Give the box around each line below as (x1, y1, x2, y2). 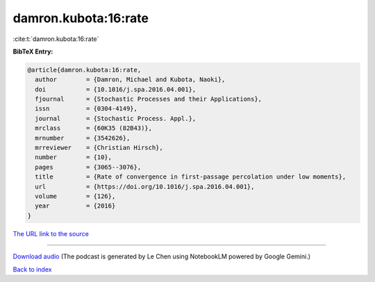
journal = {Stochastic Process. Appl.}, (35, 115, 197, 122)
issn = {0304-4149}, (35, 105, 138, 113)
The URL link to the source (12, 229, 90, 238)
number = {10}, (35, 154, 112, 161)
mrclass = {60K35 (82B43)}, (35, 124, 153, 132)
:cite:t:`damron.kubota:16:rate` (12, 35, 99, 43)
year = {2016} (35, 202, 116, 210)
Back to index (12, 265, 52, 274)
